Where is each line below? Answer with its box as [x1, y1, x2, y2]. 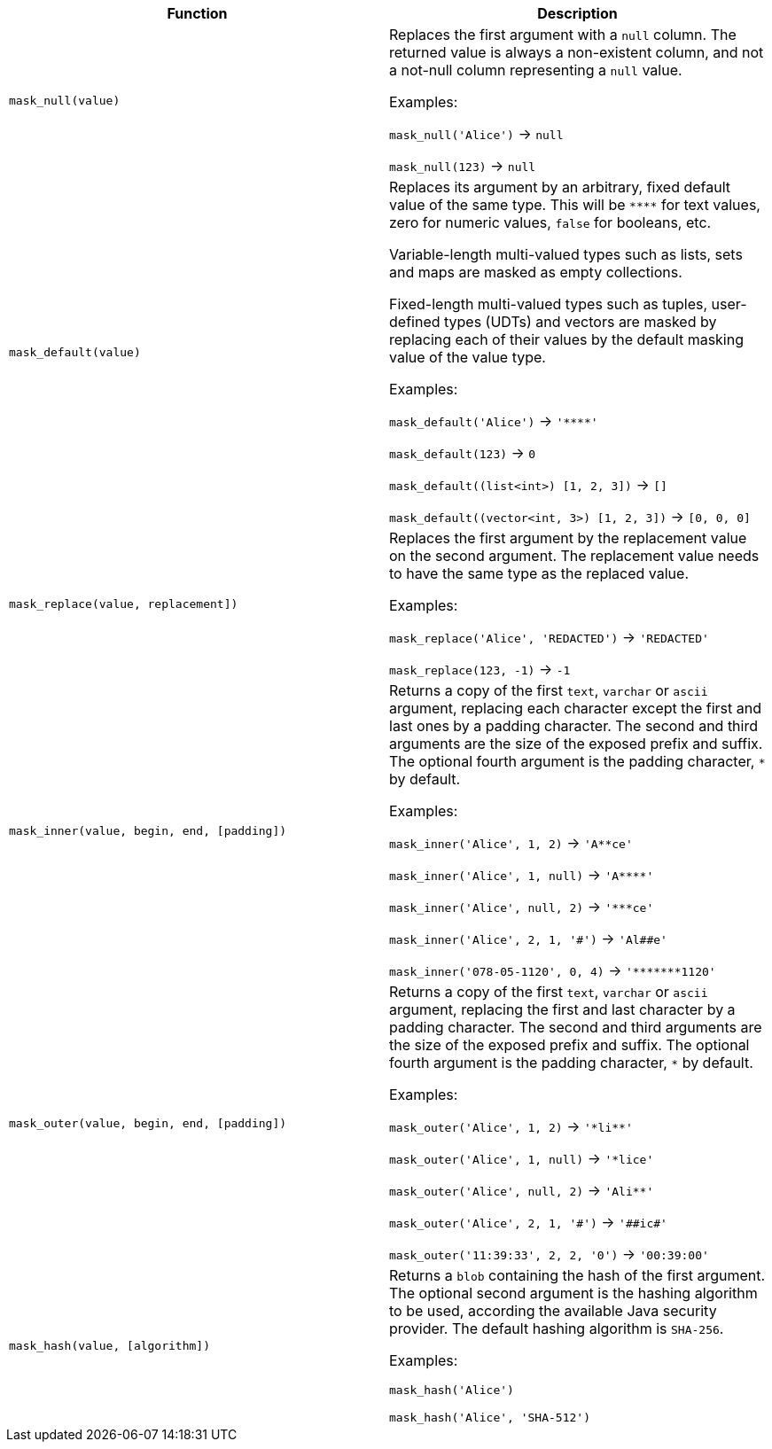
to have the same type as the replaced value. [389, 565, 689, 582]
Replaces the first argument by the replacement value [389, 529, 747, 547]
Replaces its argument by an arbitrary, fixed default [389, 178, 731, 196]
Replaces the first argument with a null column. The [389, 26, 737, 43]
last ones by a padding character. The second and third [389, 717, 758, 735]
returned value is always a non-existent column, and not [389, 43, 764, 61]
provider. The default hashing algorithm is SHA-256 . [389, 1320, 724, 1337]
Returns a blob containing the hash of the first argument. [389, 1266, 766, 1284]
